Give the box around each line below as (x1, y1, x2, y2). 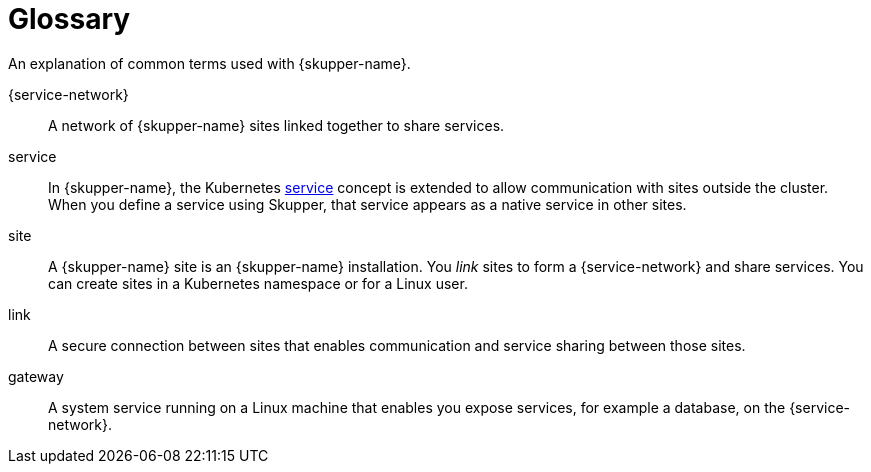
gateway (8, 367, 64, 385)
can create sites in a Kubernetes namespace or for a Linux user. (48, 274, 468, 292)
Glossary (8, 2, 131, 36)
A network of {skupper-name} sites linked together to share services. (48, 116, 505, 134)
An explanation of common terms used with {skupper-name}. (8, 54, 411, 72)
